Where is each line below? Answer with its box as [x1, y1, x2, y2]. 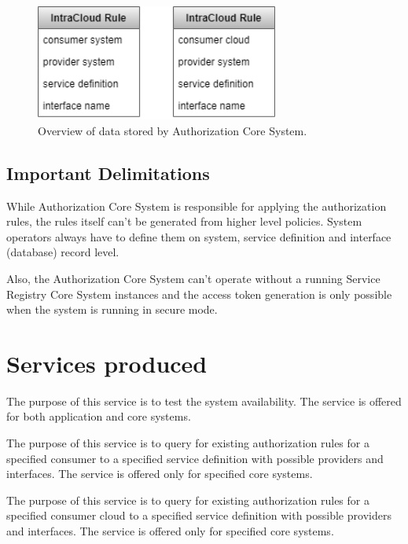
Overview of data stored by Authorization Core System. [38, 122, 307, 138]
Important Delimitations [6, 160, 210, 185]
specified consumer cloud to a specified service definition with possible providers [6, 507, 391, 524]
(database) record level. [6, 244, 119, 260]
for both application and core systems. [6, 408, 191, 425]
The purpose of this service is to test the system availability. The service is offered [6, 392, 402, 409]
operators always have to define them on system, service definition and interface [6, 228, 391, 244]
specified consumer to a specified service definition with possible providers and [6, 450, 384, 466]
